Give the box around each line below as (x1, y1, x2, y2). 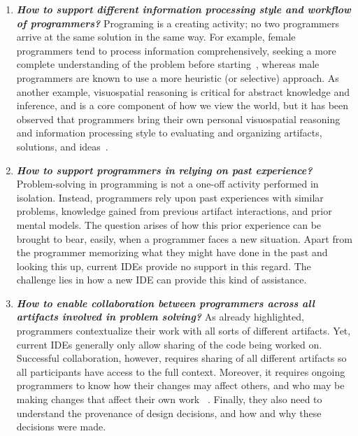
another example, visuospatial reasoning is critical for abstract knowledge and (16, 84, 350, 99)
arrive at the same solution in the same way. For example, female (16, 29, 296, 44)
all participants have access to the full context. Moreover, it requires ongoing (16, 364, 345, 379)
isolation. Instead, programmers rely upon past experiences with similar (16, 190, 324, 204)
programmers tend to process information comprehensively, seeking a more (16, 43, 336, 57)
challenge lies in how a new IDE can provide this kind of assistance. (16, 272, 307, 287)
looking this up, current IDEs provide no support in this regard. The (16, 258, 311, 273)
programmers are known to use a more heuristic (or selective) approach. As (16, 70, 339, 85)
